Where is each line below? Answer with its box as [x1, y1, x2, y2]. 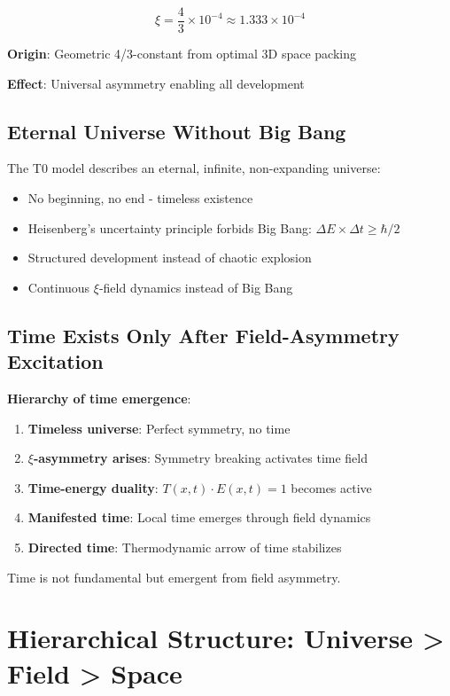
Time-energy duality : [27, 478, 159, 497]
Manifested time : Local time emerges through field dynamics [27, 508, 371, 527]
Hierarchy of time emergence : [7, 389, 191, 408]
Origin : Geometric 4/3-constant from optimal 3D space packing [7, 44, 356, 63]
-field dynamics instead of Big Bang [98, 278, 293, 296]
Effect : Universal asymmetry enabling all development [7, 74, 305, 92]
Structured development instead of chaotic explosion [27, 248, 312, 267]
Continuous [27, 278, 90, 296]
